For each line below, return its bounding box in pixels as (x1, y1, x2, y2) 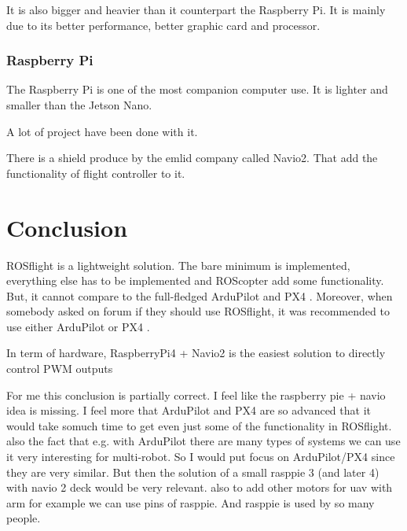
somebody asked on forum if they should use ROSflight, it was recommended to (6, 303, 390, 319)
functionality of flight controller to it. (6, 164, 185, 181)
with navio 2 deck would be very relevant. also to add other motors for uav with (6, 479, 393, 496)
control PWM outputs (6, 360, 113, 377)
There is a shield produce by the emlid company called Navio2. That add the (6, 149, 378, 166)
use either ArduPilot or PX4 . (6, 318, 150, 334)
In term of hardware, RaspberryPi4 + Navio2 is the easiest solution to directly (6, 345, 386, 361)
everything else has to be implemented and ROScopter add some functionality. (6, 272, 384, 289)
